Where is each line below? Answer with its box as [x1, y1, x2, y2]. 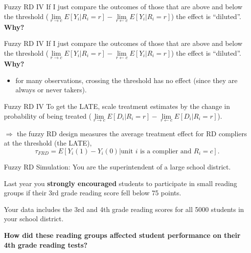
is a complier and [140, 148, 192, 155]
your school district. [4, 213, 64, 224]
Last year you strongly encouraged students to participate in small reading [4, 178, 237, 188]
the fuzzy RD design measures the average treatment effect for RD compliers [17, 128, 247, 138]
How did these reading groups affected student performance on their [4, 230, 241, 240]
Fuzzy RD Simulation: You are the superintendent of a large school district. [4, 162, 231, 171]
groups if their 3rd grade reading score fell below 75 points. [4, 188, 182, 198]
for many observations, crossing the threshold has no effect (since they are [15, 75, 238, 85]
